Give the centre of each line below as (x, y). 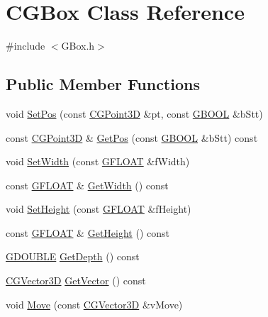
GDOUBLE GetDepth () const (73, 256)
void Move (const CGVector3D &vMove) (94, 304)
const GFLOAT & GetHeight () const (88, 232)
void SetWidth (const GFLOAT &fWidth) (98, 161)
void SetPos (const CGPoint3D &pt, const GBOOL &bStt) (134, 113)
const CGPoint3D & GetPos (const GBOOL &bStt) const (132, 137)
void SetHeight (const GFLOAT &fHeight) (99, 209)
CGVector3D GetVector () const (76, 280)
